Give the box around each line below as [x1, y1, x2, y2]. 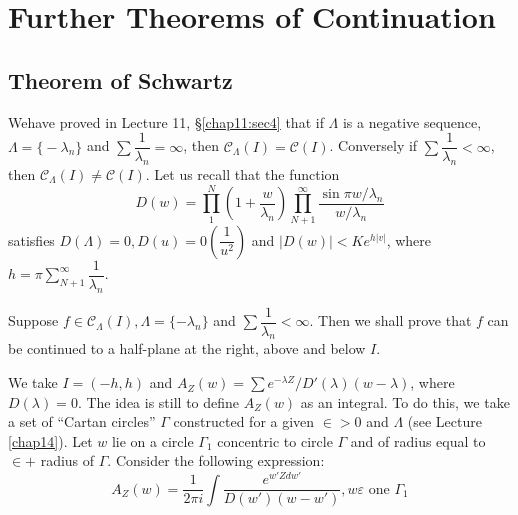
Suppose [8, 310, 59, 331]
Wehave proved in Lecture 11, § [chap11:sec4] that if [8, 111, 324, 132]
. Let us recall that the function [145, 164, 340, 185]
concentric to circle [217, 430, 333, 451]
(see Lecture [407, 411, 482, 432]
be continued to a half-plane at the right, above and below [8, 338, 366, 359]
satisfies [8, 229, 55, 250]
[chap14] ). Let [8, 430, 93, 451]
